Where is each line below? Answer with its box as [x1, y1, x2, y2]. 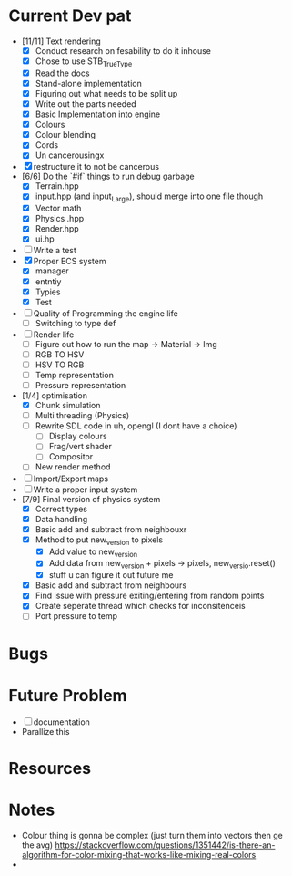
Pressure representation [35, 380, 126, 391]
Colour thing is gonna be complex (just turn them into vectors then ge [21, 830, 283, 840]
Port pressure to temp [35, 611, 118, 622]
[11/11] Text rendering [21, 36, 101, 46]
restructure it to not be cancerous [33, 161, 160, 172]
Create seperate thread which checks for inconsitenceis [35, 601, 247, 612]
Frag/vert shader [48, 441, 113, 452]
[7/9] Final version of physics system [21, 493, 161, 504]
